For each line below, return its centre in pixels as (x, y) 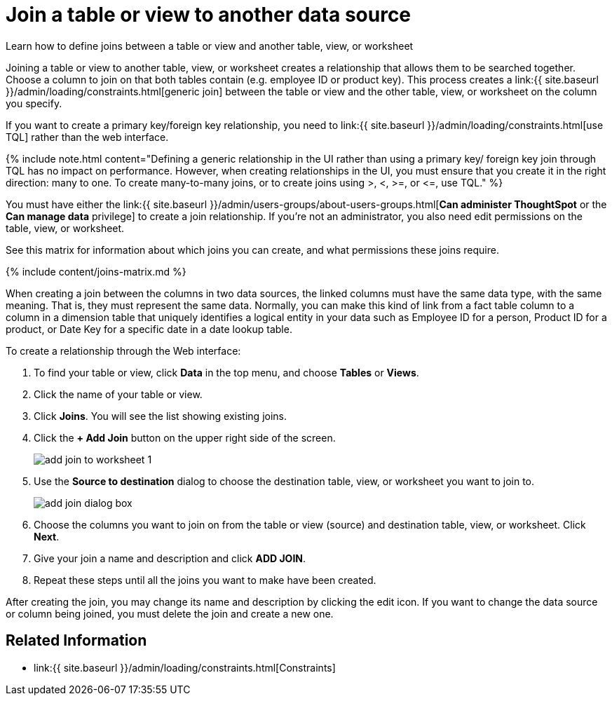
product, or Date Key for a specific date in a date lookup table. (149, 329)
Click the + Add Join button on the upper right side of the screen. (185, 437)
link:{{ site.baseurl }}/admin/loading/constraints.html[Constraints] (185, 667)
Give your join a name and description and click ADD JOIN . (170, 558)
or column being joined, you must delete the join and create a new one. (170, 613)
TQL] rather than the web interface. (87, 137)
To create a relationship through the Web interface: (123, 350)
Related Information (76, 641)
